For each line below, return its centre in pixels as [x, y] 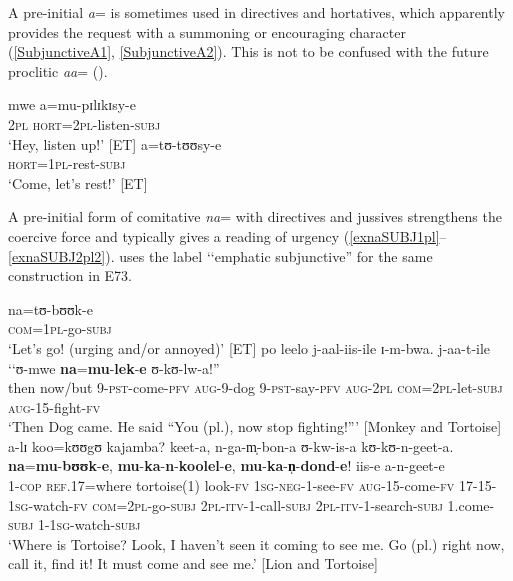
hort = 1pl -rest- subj [67, 163]
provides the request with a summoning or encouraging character [207, 31]
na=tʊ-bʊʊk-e [50, 308]
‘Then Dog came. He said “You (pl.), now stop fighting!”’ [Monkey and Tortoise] [255, 426]
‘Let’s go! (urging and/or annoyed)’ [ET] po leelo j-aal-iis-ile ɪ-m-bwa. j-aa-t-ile [249, 347]
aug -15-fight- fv [54, 406]
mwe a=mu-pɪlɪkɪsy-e [72, 104]
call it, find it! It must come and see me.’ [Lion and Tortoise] [193, 563]
